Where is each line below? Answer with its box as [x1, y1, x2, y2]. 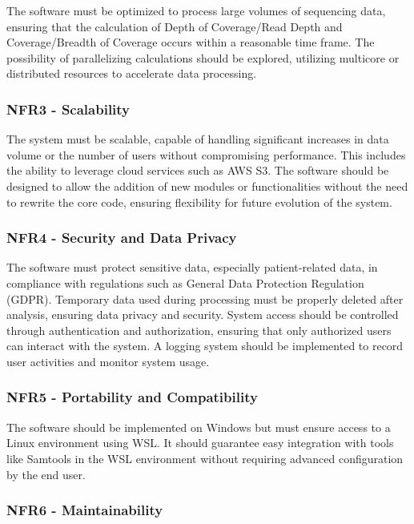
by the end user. [6, 466, 86, 482]
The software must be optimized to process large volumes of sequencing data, [6, 2, 386, 18]
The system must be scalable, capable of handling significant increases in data [6, 131, 389, 147]
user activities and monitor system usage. [6, 353, 210, 369]
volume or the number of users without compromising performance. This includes [6, 146, 406, 163]
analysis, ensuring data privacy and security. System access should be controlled [6, 306, 399, 323]
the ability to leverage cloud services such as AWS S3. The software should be [6, 162, 389, 179]
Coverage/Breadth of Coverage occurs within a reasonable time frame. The [6, 34, 375, 50]
